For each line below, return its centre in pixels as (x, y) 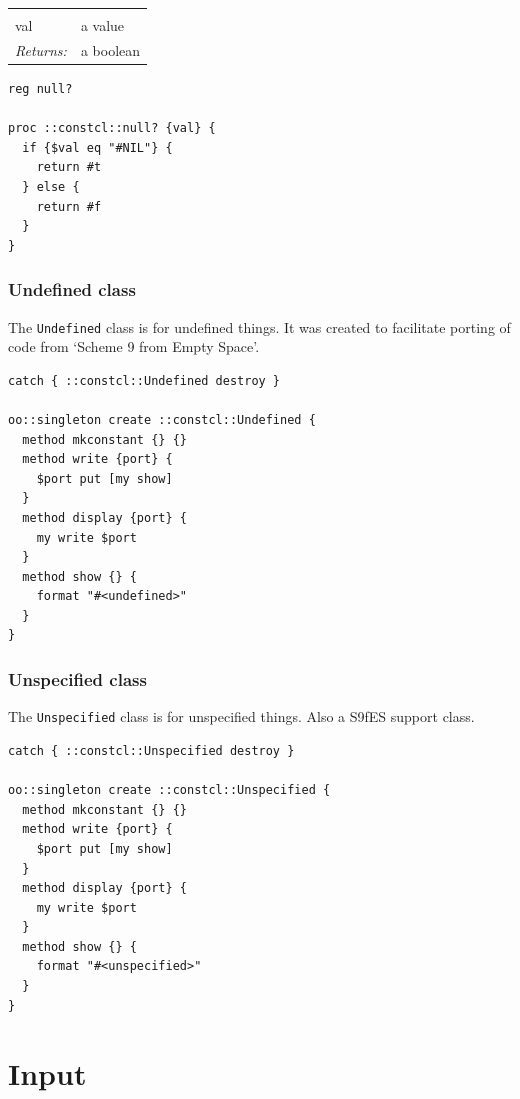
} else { (51, 186)
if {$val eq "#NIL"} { (97, 147)
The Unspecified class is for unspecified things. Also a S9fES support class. (241, 716)
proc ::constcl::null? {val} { (112, 128)
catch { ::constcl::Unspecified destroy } (151, 750)
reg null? (40, 88)
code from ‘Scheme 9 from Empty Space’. (134, 346)
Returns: (41, 49)
